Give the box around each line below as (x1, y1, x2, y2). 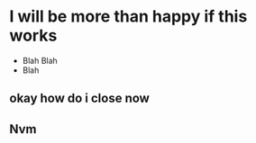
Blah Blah (22, 55, 59, 66)
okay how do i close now (9, 91, 151, 106)
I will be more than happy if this (9, 6, 248, 27)
